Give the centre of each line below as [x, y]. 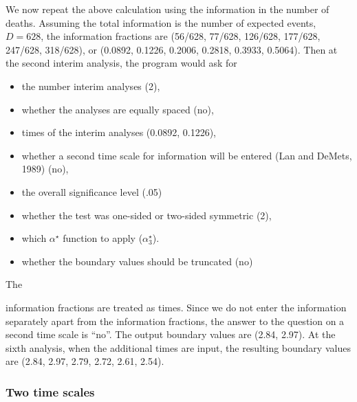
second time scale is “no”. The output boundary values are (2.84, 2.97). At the [171, 334]
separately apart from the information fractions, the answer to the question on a [175, 321]
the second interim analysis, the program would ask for [121, 63]
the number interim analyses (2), [91, 86]
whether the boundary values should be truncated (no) [137, 261]
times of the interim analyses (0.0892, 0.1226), [119, 132]
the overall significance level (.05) [92, 191]
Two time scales [50, 391]
